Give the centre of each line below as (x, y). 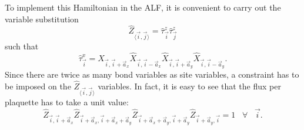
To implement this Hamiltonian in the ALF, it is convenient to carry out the (143, 7)
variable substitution (42, 19)
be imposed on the (38, 86)
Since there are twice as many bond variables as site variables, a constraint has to (152, 74)
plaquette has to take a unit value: (67, 101)
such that (22, 46)
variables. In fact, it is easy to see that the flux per (189, 86)
